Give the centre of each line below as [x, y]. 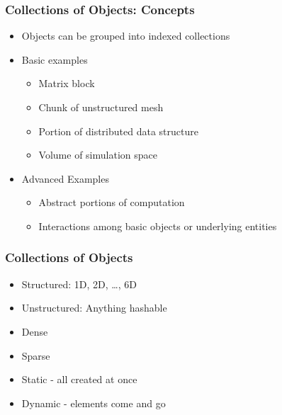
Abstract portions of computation [112, 202]
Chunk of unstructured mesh [101, 107]
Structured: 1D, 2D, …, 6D [79, 284]
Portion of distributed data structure [118, 131]
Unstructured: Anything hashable [94, 308]
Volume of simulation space [98, 155]
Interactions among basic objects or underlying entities [158, 226]
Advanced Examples [65, 178]
